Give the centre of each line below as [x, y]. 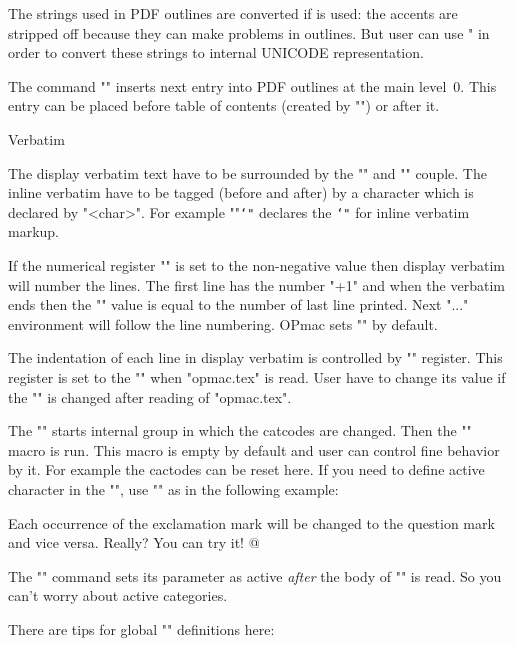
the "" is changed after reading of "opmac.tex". [150, 396]
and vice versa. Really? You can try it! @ [134, 542]
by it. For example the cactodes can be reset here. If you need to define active [246, 469]
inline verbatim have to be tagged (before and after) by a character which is [241, 192]
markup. [34, 231]
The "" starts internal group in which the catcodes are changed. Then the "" [240, 430]
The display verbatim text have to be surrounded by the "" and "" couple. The [247, 172]
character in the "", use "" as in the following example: [173, 488]
